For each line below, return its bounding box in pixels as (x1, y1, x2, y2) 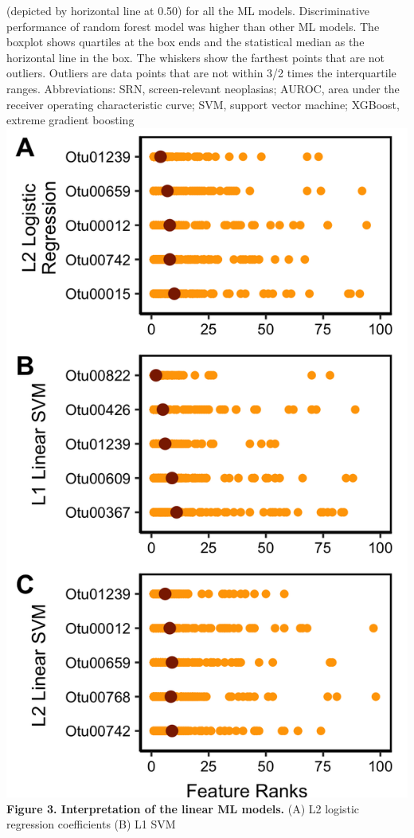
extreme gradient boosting (6, 112, 135, 128)
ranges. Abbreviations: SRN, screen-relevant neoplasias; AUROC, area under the (6, 80, 400, 96)
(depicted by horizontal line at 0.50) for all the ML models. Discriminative (6, 2, 370, 18)
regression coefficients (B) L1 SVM (6, 816, 176, 832)
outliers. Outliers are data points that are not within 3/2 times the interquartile (6, 65, 396, 81)
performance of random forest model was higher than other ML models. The (6, 18, 380, 34)
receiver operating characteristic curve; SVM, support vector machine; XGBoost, (6, 96, 400, 112)
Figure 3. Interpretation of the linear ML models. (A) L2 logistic (6, 800, 360, 816)
